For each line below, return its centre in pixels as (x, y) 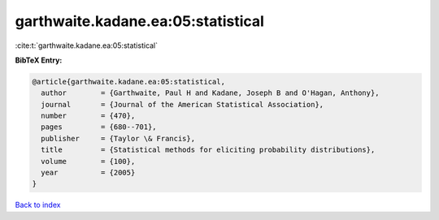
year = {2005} (88, 173)
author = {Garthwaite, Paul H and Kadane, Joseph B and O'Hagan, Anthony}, (210, 93)
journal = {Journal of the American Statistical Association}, (183, 104)
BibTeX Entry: (39, 60)
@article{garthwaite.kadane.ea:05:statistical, (128, 82)
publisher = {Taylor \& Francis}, (118, 138)
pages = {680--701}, (99, 127)
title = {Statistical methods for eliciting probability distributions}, (208, 150)
